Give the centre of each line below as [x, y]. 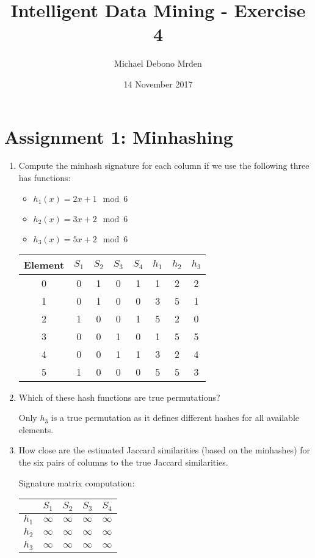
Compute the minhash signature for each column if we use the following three [164, 166]
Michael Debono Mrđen [158, 63]
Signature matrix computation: [77, 482]
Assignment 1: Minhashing [119, 136]
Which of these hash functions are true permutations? [119, 397]
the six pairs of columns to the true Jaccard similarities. [123, 462]
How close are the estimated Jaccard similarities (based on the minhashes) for [165, 450]
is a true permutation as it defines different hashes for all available [175, 418]
